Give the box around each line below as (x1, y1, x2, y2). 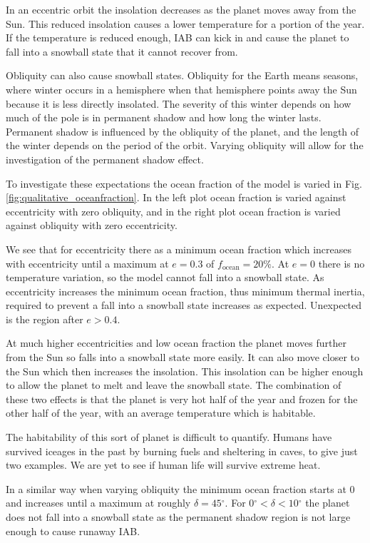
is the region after (6, 311, 83, 326)
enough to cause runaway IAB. (6, 523, 140, 538)
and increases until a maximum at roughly (6, 495, 191, 510)
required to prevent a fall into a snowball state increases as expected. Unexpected (6, 298, 362, 313)
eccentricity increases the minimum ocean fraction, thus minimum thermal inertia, (6, 283, 365, 298)
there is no (318, 255, 365, 270)
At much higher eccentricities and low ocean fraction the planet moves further (6, 335, 346, 350)
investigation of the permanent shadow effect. (6, 151, 204, 166)
